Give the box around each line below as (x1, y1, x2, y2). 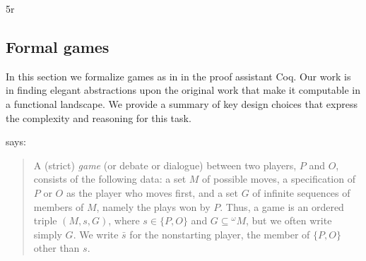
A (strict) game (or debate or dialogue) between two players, (33, 157, 297, 172)
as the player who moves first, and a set (66, 185, 238, 200)
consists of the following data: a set (33, 171, 187, 186)
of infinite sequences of (252, 185, 350, 200)
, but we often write (245, 213, 332, 228)
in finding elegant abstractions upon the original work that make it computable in (6, 83, 360, 97)
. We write (73, 226, 119, 241)
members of (33, 199, 84, 214)
